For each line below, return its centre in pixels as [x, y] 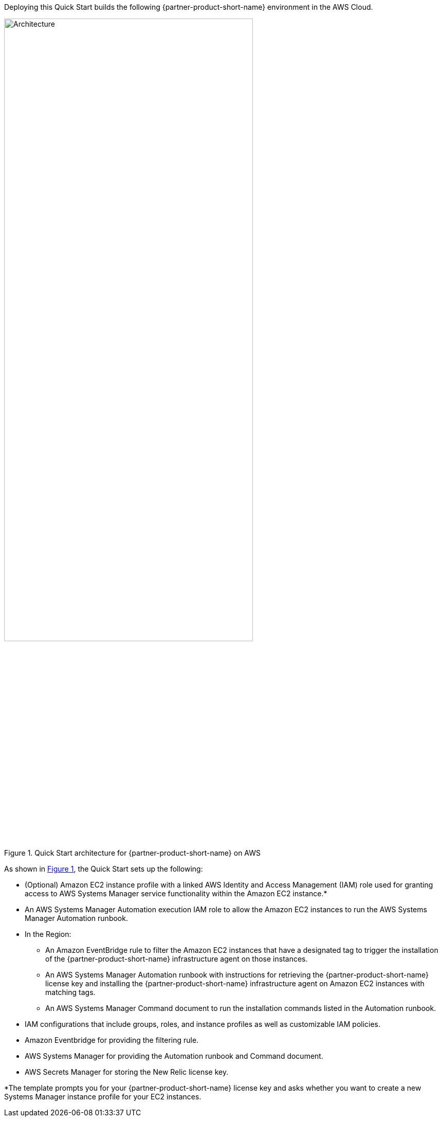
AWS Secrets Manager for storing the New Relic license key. [127, 1072]
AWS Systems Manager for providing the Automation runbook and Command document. [174, 1056]
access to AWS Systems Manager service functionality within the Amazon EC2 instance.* [176, 893]
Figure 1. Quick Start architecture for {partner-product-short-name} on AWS [133, 853]
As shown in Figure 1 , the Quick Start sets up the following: [104, 869]
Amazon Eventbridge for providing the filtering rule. [112, 1040]
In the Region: [48, 934]
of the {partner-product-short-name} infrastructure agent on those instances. [177, 959]
